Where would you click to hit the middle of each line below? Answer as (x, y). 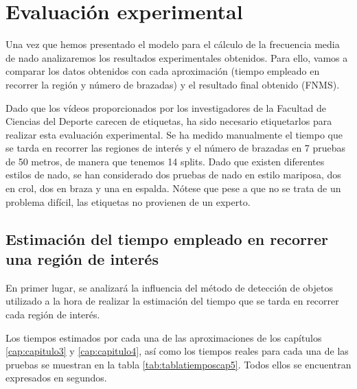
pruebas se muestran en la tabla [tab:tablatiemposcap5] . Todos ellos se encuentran (178, 364)
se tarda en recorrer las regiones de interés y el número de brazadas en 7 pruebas (176, 148)
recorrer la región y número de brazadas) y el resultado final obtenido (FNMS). (173, 84)
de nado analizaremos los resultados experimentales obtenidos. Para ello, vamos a (177, 57)
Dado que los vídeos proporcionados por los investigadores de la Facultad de (166, 107)
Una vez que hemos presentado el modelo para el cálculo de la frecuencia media (173, 44)
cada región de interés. (53, 315)
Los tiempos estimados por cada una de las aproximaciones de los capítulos (164, 337)
